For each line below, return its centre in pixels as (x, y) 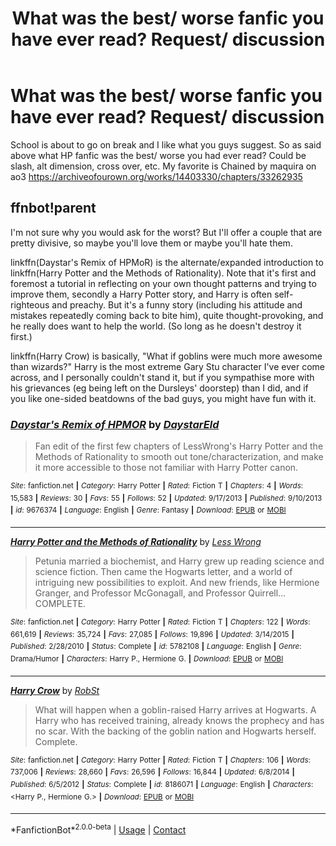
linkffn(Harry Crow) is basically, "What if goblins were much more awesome (166, 356)
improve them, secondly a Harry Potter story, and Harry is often (141, 294)
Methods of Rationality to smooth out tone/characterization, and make (179, 457)
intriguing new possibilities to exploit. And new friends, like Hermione (177, 583)
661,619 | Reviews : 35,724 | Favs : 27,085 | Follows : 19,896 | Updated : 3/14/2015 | (152, 634)
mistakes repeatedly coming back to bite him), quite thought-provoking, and (167, 315)
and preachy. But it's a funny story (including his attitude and (177, 304)
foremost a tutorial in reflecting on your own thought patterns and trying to (163, 283)
